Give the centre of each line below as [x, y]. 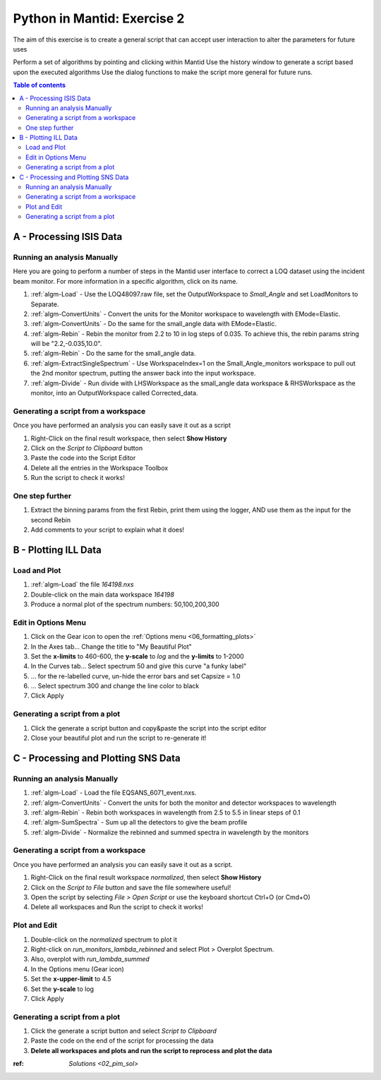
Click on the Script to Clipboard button [87, 448]
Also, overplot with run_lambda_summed [90, 959]
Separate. [45, 304]
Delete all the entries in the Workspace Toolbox [99, 468]
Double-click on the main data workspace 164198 [102, 594]
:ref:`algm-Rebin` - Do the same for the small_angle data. [113, 354]
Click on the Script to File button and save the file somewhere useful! [131, 887]
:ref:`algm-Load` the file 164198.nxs [82, 584]
